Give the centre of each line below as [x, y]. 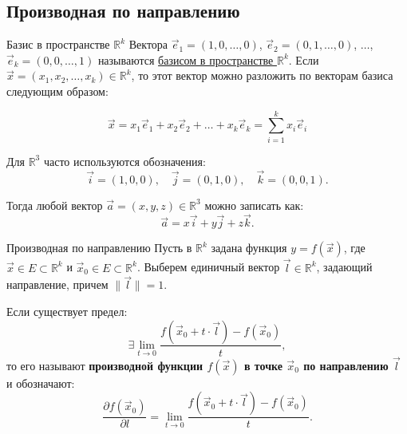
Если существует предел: [67, 311]
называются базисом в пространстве [186, 59]
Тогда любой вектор [55, 205]
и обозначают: [41, 383]
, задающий [344, 267]
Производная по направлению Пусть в [99, 248]
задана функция [249, 248]
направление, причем [57, 284]
